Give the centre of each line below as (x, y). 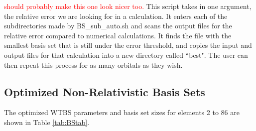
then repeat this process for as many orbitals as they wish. (93, 65)
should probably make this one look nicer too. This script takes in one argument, (128, 6)
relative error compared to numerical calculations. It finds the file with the (118, 35)
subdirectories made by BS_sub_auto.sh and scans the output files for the (118, 26)
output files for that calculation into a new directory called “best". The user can (126, 55)
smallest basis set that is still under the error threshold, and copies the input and (128, 45)
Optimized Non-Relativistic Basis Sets (105, 91)
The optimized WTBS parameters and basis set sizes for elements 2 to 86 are (122, 112)
